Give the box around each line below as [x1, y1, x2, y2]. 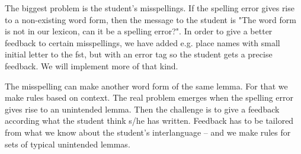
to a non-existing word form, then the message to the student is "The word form [5, 13, 296, 25]
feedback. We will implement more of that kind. [5, 59, 178, 72]
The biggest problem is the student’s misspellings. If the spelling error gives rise [5, 2, 294, 14]
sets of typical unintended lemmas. [5, 137, 130, 150]
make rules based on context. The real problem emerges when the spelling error [5, 91, 294, 104]
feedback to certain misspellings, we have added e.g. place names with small [5, 36, 280, 49]
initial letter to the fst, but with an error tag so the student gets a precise [5, 48, 273, 60]
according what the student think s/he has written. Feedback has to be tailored [5, 114, 294, 127]
